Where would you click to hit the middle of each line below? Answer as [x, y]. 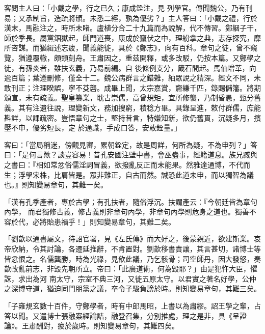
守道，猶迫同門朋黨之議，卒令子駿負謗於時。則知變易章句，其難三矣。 [143, 288]
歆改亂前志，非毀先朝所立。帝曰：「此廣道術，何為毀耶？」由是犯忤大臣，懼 [131, 269]
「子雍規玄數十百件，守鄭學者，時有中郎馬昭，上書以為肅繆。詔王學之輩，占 [132, 306]
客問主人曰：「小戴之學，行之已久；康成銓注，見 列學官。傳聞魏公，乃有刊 [128, 8]
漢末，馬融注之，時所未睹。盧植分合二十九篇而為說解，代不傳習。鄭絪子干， [132, 28]
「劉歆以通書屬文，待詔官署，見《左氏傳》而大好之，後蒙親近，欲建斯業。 [129, 239]
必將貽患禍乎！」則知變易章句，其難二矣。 [104, 221]
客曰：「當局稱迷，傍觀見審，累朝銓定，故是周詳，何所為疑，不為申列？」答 [131, 144]
